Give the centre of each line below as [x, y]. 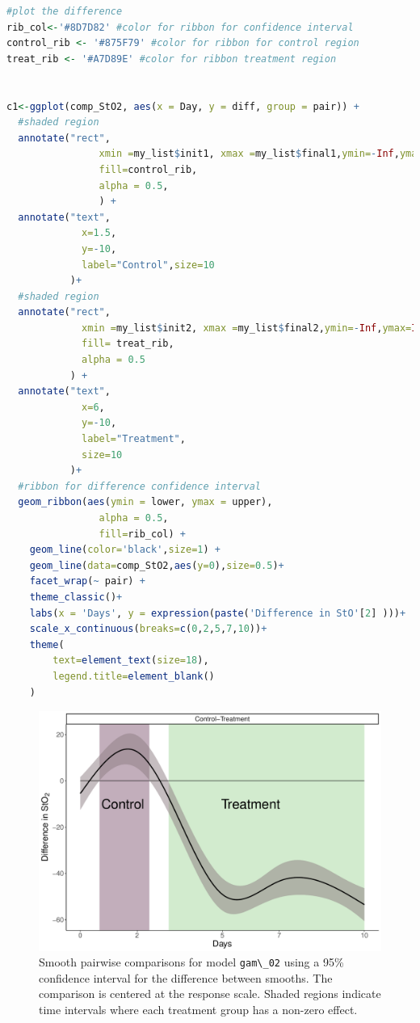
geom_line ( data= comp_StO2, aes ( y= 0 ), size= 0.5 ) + [157, 565]
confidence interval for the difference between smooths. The [186, 977]
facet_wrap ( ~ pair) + [87, 581]
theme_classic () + [76, 597]
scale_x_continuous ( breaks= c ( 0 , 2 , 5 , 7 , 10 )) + [148, 629]
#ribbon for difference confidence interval [139, 486]
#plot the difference [65, 11]
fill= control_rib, [148, 169]
